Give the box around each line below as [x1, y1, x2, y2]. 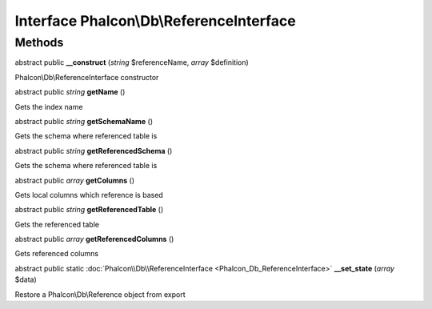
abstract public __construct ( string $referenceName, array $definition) [14, 58, 250, 67]
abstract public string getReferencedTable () [14, 205, 164, 215]
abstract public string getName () [14, 87, 126, 97]
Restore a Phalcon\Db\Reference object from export [14, 289, 186, 299]
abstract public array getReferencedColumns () [14, 235, 174, 244]
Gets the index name [14, 102, 83, 111]
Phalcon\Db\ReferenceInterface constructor [14, 72, 159, 82]
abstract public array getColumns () [14, 175, 135, 185]
